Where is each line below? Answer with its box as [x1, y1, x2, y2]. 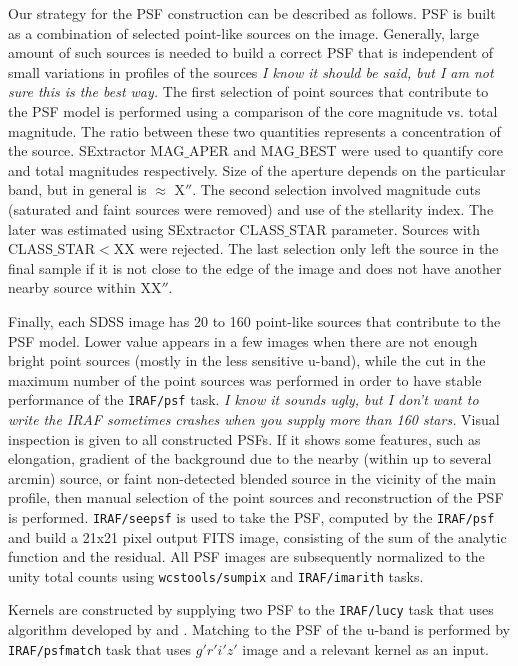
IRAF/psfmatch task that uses [8, 638, 192, 659]
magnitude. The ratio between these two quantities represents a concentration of [8, 120, 501, 141]
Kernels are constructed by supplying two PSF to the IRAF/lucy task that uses [8, 599, 494, 620]
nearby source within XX [8, 277, 162, 298]
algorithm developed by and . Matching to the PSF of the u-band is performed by [8, 619, 510, 640]
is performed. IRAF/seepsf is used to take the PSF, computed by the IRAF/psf [8, 506, 495, 527]
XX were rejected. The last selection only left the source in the [113, 238, 499, 259]
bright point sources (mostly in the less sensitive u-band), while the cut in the [8, 350, 486, 371]
